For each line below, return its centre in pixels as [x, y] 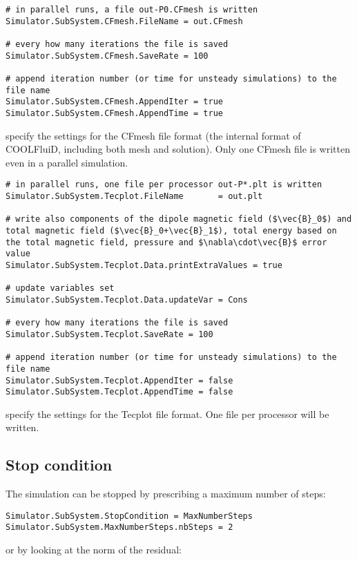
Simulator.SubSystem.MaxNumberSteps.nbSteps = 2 [119, 527]
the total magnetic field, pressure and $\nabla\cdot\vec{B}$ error [166, 242]
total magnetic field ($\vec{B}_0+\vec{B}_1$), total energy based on [171, 230]
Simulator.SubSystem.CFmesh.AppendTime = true [114, 113]
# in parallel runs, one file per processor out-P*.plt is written [164, 185]
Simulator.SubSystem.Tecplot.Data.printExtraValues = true [144, 265]
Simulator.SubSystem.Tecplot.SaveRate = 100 [109, 334]
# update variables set [60, 288]
